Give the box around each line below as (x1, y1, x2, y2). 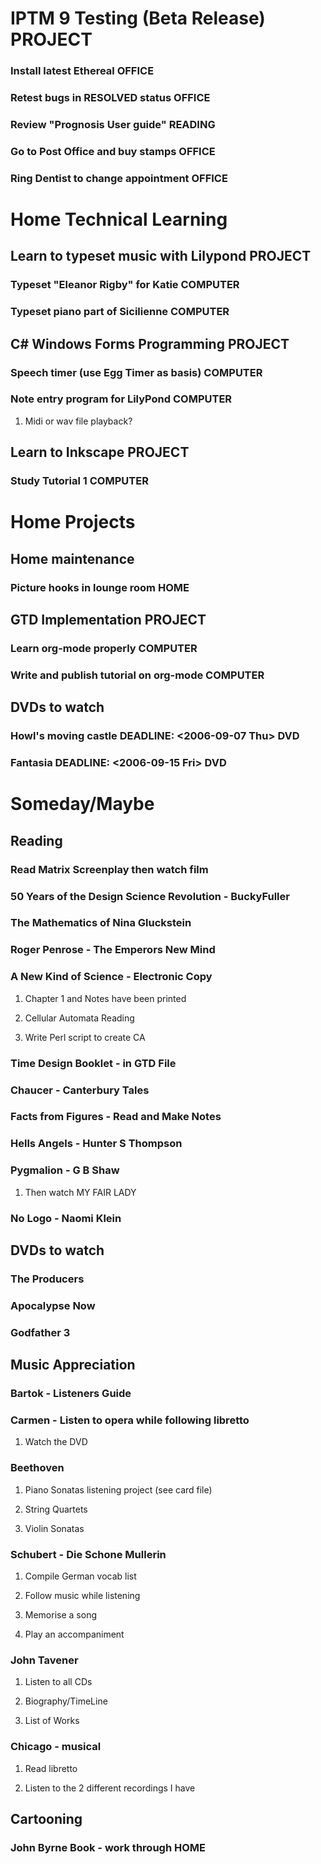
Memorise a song (24, 1608, 97, 1621)
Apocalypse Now (10, 1298, 96, 1312)
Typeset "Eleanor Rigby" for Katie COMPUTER (10, 278, 240, 292)
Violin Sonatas (24, 1522, 85, 1534)
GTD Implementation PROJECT (10, 612, 207, 629)
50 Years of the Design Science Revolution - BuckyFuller (10, 889, 290, 903)
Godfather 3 (10, 1325, 71, 1339)
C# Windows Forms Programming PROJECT (10, 335, 290, 352)
